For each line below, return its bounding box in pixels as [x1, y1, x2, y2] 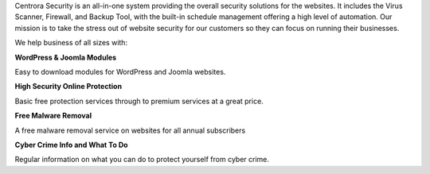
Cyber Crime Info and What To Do [14, 140, 128, 149]
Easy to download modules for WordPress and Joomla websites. [14, 67, 226, 76]
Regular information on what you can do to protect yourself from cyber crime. [14, 155, 270, 164]
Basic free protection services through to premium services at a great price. [14, 96, 264, 106]
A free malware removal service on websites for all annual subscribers [14, 126, 246, 135]
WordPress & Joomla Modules [14, 52, 117, 62]
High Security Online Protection [14, 82, 123, 91]
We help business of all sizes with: [14, 38, 127, 48]
